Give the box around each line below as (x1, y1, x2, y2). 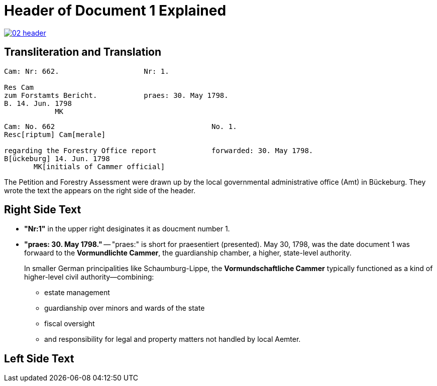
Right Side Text (4, 203, 81, 216)
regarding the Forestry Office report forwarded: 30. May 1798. (4, 146, 313, 155)
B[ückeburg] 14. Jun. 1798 (4, 154, 110, 163)
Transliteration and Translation (4, 46, 162, 59)
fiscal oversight (44, 319, 95, 328)
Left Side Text (4, 352, 74, 365)
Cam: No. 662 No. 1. (4, 122, 237, 131)
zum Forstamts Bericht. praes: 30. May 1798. (4, 91, 229, 99)
